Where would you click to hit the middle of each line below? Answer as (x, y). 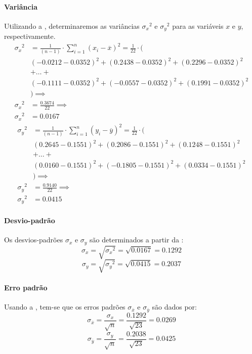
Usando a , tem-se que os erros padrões (65, 307)
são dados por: (174, 307)
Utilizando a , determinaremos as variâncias (72, 26)
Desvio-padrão (30, 220)
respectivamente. (30, 36)
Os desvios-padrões (34, 240)
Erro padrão (26, 288)
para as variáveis (198, 26)
